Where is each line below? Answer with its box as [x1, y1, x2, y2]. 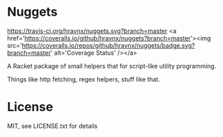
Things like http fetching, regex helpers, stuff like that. [7, 75, 160, 83]
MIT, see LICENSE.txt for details [7, 121, 98, 130]
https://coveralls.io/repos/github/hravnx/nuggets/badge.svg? [21, 41, 195, 49]
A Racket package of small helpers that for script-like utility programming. [7, 62, 217, 70]
